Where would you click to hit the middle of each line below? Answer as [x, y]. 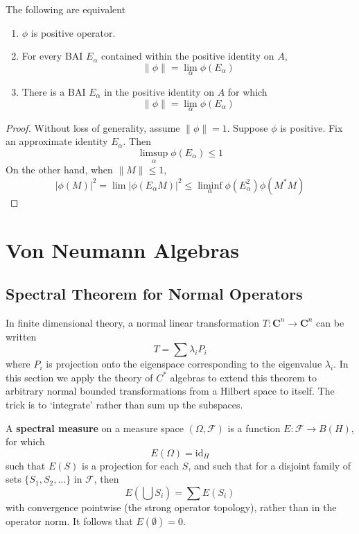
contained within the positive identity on [188, 56]
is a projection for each [130, 465]
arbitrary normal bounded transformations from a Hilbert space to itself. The [170, 391]
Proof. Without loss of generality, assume [93, 127]
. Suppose [247, 127]
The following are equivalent [66, 9]
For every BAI [52, 56]
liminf [210, 186]
